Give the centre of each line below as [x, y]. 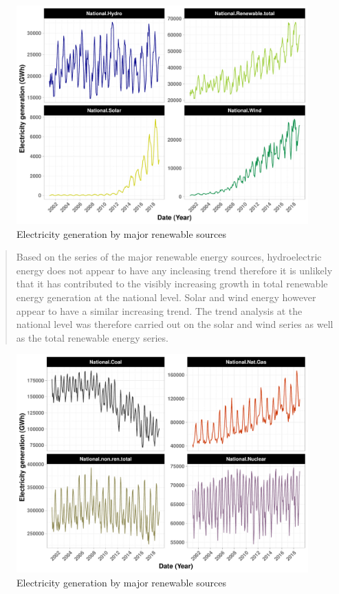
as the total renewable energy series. [92, 337]
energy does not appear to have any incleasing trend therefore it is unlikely [174, 270]
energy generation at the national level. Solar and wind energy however [166, 297]
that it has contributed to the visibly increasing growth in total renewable [172, 284]
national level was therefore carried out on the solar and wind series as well [175, 324]
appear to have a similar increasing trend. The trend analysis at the [159, 310]
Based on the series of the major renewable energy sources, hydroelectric [169, 257]
